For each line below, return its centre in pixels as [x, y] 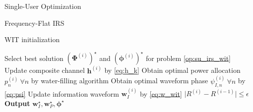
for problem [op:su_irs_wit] [188, 58]
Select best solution [34, 58]
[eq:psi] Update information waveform [62, 93]
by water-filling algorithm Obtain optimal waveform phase [120, 81]
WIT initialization [32, 39]
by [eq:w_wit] [161, 93]
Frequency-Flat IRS [34, 23]
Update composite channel [45, 70]
